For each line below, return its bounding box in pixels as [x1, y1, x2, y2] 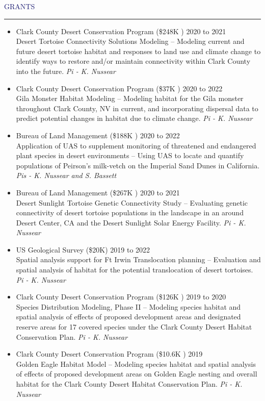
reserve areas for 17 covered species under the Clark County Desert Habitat [16, 321, 252, 332]
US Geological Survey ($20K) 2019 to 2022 [16, 244, 150, 255]
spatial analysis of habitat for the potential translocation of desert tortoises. [16, 264, 253, 275]
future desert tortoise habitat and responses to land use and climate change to [16, 45, 261, 56]
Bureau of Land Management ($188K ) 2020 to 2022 [16, 130, 180, 140]
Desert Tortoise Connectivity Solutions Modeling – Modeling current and [16, 36, 245, 46]
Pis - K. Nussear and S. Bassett [16, 170, 117, 181]
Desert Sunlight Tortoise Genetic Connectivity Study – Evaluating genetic [16, 197, 248, 208]
